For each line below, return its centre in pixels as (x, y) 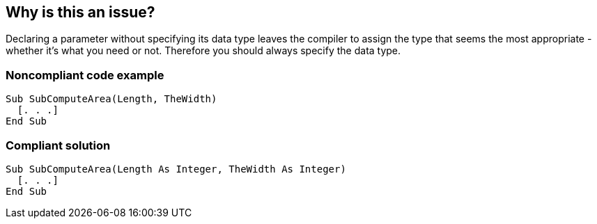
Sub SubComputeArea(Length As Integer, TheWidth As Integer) (176, 169)
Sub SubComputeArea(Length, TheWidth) (111, 99)
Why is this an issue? (80, 12)
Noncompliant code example (85, 75)
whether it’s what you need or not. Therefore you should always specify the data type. (203, 51)
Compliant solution (58, 145)
